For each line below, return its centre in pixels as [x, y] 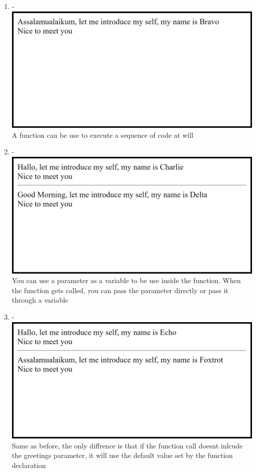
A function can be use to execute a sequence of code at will [102, 135]
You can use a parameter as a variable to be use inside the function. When [126, 280]
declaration [29, 465]
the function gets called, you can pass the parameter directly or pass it [120, 290]
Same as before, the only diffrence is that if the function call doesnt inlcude [127, 445]
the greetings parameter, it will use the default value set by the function [122, 455]
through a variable [40, 300]
